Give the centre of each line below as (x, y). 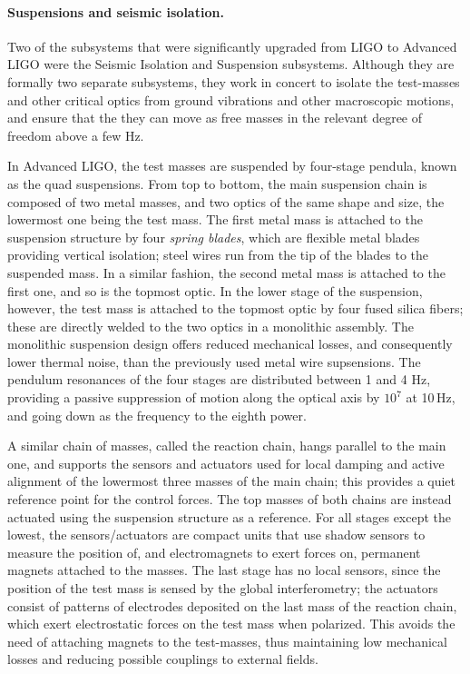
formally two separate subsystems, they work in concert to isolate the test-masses (234, 81)
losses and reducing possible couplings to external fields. (163, 659)
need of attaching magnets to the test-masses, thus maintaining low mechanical (227, 641)
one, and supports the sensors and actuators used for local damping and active (226, 463)
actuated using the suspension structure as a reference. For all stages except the (230, 516)
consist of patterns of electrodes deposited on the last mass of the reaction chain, (232, 605)
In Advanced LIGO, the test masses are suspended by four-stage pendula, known (232, 166)
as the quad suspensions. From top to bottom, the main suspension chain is (217, 183)
